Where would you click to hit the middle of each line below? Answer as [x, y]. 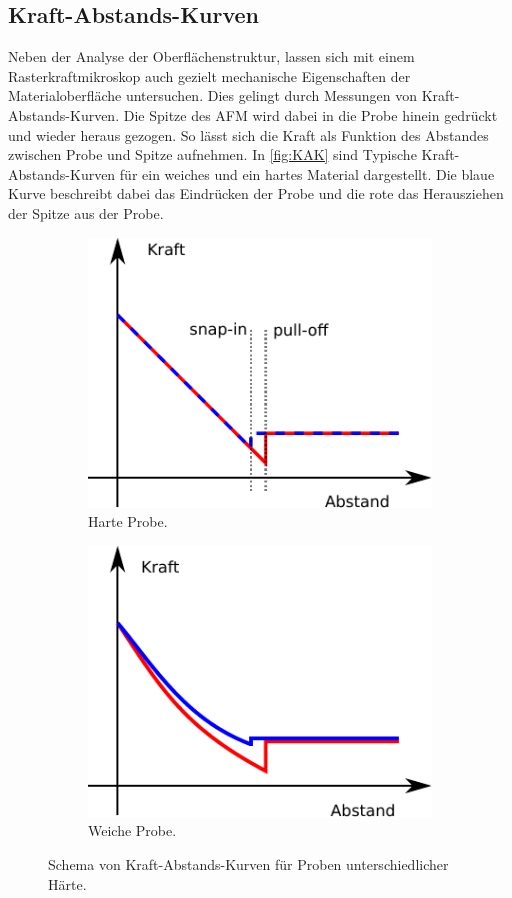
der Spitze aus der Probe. [86, 212]
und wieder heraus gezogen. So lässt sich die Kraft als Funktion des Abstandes [248, 134]
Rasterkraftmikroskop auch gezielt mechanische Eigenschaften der [209, 75]
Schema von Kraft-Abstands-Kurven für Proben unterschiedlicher [248, 864]
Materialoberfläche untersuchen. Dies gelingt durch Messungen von [213, 95]
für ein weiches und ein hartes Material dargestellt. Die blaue [307, 173]
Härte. [67, 883]
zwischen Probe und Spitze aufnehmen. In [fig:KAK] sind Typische [212, 154]
